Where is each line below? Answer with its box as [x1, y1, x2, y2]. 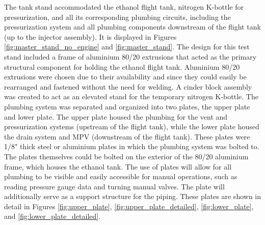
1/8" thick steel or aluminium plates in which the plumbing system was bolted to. [4, 141, 259, 152]
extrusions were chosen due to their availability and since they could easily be [4, 71, 247, 82]
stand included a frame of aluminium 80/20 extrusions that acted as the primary [4, 51, 257, 62]
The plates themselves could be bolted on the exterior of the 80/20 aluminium [4, 151, 249, 161]
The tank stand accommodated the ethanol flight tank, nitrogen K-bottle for [4, 2, 244, 12]
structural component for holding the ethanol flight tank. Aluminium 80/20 [4, 61, 240, 72]
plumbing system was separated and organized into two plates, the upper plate [4, 101, 250, 111]
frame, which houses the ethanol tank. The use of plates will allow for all [4, 161, 232, 172]
